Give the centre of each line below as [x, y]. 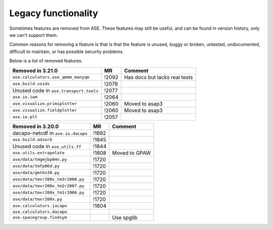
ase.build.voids [31, 84]
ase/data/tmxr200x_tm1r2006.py [48, 192]
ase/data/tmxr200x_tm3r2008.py [48, 179]
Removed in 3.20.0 [36, 126]
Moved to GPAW [131, 153]
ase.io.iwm [25, 97]
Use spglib [125, 217]
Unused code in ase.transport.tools [55, 90]
